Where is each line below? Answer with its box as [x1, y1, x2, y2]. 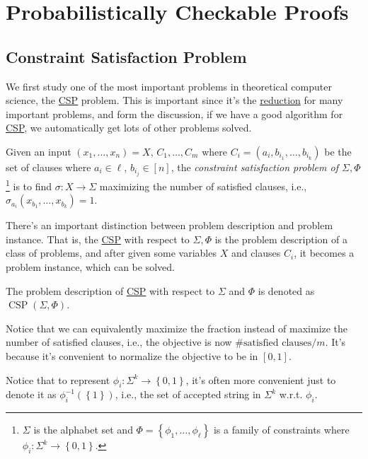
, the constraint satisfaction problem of [171, 159, 338, 174]
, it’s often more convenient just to [185, 372, 336, 387]
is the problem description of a [214, 231, 347, 246]
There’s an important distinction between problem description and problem [6, 218, 333, 233]
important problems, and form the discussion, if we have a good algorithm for [6, 106, 343, 121]
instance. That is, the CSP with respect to [6, 231, 190, 246]
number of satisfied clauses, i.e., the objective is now [6, 335, 232, 349]
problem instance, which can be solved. [6, 260, 175, 274]
